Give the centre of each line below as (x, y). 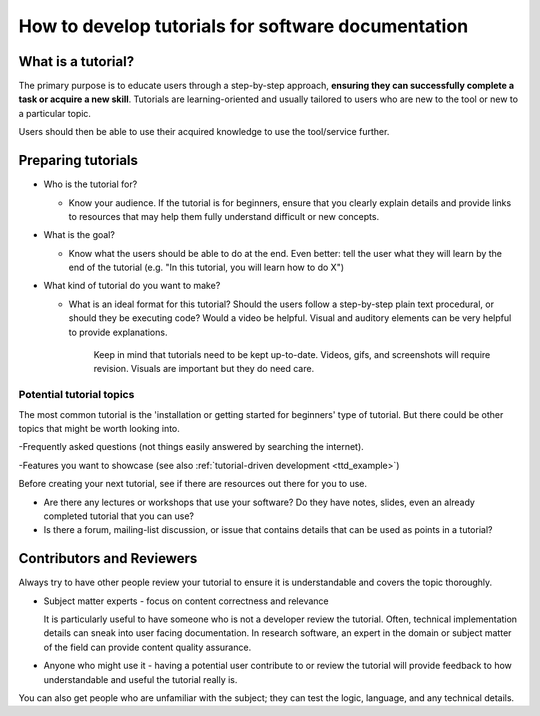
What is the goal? (79, 235)
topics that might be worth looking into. (99, 428)
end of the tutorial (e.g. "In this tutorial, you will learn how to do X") (206, 267)
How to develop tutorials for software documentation (243, 26)
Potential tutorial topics (76, 395)
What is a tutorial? (76, 61)
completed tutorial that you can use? (119, 516)
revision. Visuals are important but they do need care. (204, 369)
